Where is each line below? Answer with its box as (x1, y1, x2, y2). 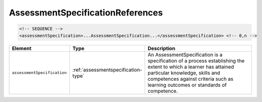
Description (147, 45, 176, 52)
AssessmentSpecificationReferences (9, 7, 163, 18)
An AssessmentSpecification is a (147, 51, 223, 58)
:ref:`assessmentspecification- (72, 66, 143, 73)
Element (12, 45, 32, 52)
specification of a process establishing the (147, 57, 245, 64)
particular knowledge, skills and (147, 69, 220, 76)
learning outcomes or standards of (147, 81, 227, 88)
